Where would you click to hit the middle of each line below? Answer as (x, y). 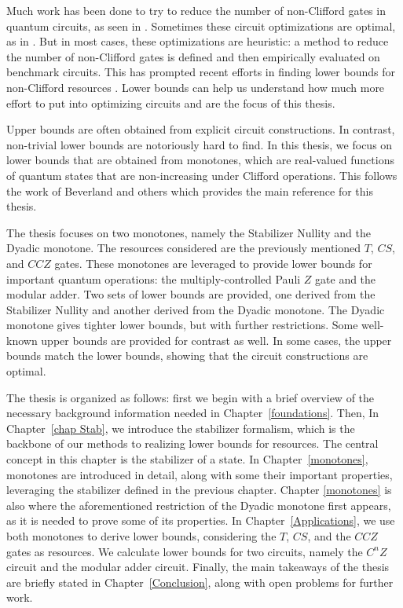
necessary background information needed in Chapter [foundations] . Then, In (193, 413)
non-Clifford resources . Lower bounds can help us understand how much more (196, 87)
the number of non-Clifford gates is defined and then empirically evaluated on (193, 56)
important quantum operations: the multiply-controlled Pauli (154, 278)
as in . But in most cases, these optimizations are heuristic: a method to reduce (198, 41)
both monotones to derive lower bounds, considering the (141, 536)
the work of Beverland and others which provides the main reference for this (190, 190)
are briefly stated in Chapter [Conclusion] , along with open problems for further (200, 582)
